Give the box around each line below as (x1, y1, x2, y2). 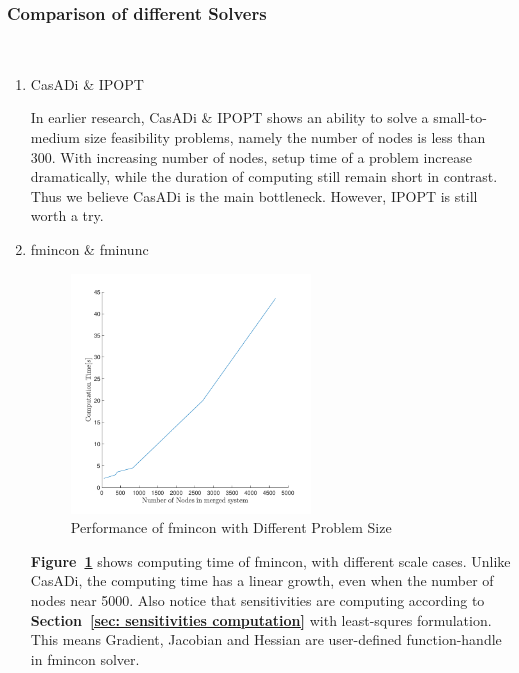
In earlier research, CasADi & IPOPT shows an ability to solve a (30, 107, 429, 128)
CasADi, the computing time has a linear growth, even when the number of (30, 570, 494, 591)
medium (30, 127, 80, 147)
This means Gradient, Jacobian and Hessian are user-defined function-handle (30, 629, 502, 650)
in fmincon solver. (30, 648, 140, 669)
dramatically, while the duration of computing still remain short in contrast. (30, 166, 498, 187)
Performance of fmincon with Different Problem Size (70, 517, 392, 538)
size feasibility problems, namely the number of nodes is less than (84, 127, 486, 147)
